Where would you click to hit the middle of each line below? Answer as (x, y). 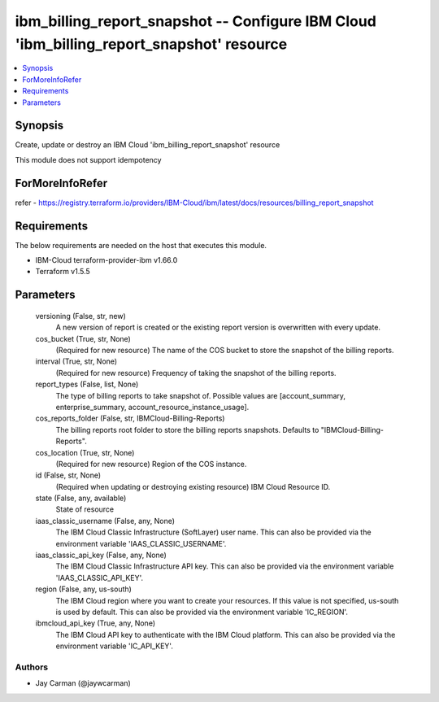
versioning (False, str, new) (80, 316)
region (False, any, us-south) (83, 589)
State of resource (85, 509)
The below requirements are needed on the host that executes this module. (141, 245)
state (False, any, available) (81, 498)
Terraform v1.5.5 (63, 272)
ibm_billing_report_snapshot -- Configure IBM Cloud (196, 21)
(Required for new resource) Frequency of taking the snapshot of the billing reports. (196, 373)
